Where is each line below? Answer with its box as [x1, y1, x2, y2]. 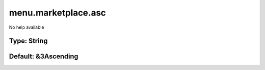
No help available [9, 24, 44, 30]
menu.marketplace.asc [9, 7, 106, 18]
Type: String [9, 37, 48, 45]
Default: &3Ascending [9, 52, 79, 61]
